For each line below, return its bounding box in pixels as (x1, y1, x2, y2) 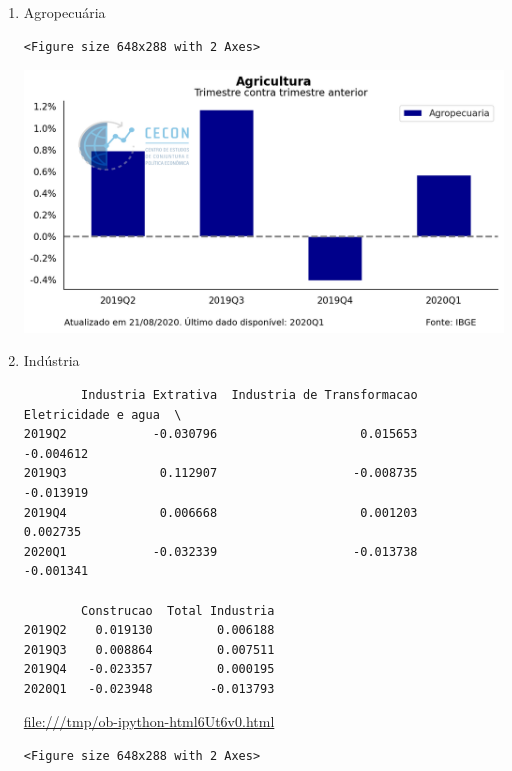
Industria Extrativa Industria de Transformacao (81, 387, 418, 402)
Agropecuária (23, 2, 106, 22)
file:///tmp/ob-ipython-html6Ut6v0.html (23, 711, 275, 732)
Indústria (23, 350, 80, 371)
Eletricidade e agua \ (23, 407, 182, 422)
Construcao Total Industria (81, 603, 275, 618)
